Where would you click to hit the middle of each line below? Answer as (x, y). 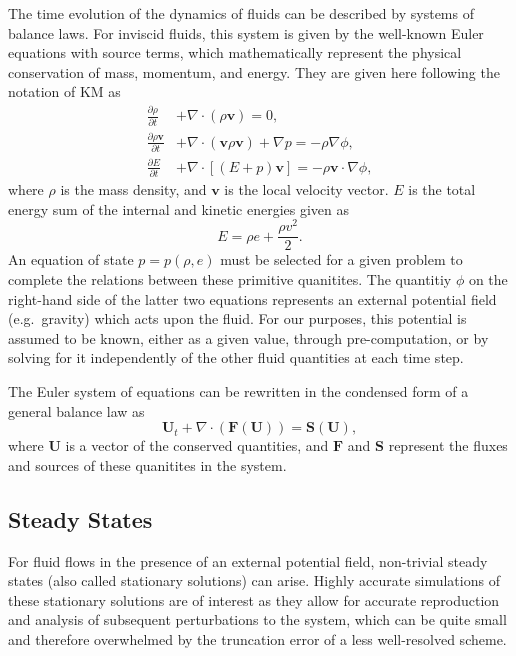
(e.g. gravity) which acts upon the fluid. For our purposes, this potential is (237, 318)
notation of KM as (64, 91)
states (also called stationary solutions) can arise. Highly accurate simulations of (254, 580)
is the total (442, 189)
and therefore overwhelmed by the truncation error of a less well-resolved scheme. (257, 638)
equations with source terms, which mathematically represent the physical (235, 52)
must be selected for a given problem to (341, 259)
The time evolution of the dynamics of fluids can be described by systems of (241, 13)
